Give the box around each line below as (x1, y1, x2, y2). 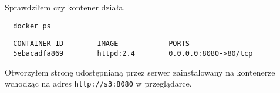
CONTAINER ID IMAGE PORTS (13, 40, 190, 48)
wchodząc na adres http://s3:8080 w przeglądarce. (5, 77, 192, 90)
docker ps (13, 22, 51, 30)
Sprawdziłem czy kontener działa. (5, 1, 126, 13)
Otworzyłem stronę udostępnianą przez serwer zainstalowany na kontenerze (5, 66, 275, 78)
